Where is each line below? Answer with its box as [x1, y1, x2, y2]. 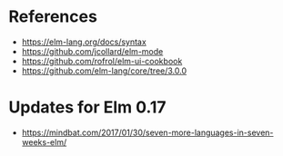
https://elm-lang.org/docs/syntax [21, 36, 147, 47]
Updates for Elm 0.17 [8, 97, 167, 118]
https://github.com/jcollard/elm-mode [21, 45, 164, 56]
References [8, 6, 97, 27]
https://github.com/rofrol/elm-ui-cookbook [21, 55, 183, 66]
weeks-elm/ [21, 136, 67, 147]
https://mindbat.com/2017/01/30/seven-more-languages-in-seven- [21, 127, 274, 138]
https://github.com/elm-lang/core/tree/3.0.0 [21, 65, 187, 76]
